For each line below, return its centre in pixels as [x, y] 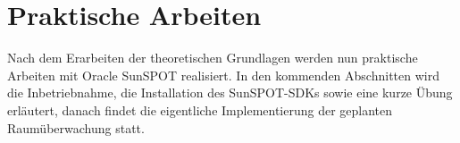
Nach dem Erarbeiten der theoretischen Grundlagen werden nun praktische [213, 58]
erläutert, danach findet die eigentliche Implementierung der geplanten [200, 109]
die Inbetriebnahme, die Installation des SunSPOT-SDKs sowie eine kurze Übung [230, 93]
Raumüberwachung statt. [76, 127]
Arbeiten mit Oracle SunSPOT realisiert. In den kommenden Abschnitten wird [223, 75]
